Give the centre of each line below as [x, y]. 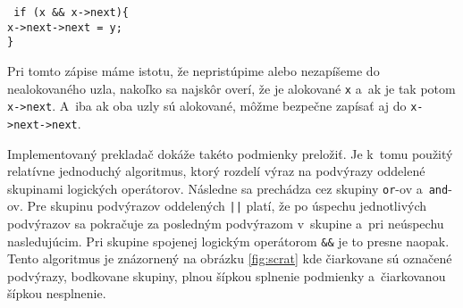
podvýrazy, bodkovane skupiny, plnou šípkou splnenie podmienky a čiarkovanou [227, 275]
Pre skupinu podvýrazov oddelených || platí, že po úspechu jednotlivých [227, 206]
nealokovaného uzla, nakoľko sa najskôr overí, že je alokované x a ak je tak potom [231, 88]
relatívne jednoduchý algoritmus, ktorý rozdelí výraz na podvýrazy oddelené [216, 171]
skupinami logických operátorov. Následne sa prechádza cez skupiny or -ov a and [228, 188]
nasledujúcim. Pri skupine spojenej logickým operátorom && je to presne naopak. [228, 241]
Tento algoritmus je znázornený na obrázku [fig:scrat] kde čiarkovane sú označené [230, 258]
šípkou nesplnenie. [57, 293]
